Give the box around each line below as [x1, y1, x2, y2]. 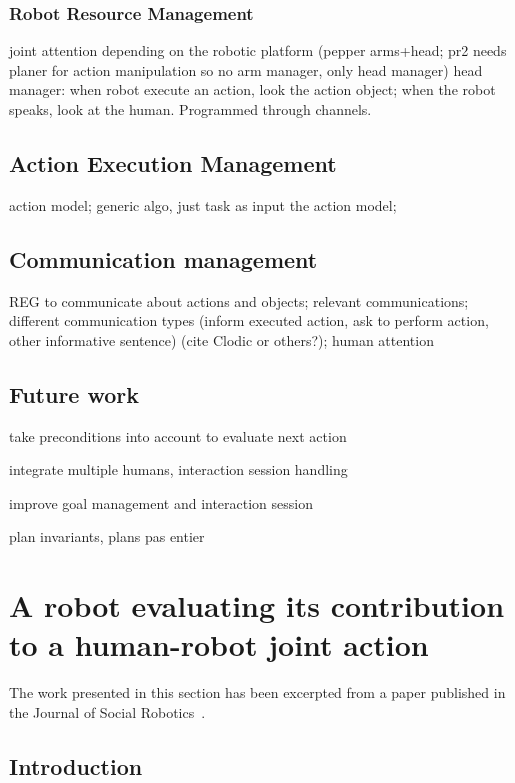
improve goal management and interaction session [9, 492, 314, 513]
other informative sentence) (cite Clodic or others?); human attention [9, 329, 434, 350]
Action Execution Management [9, 147, 337, 178]
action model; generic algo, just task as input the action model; [9, 194, 397, 215]
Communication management [9, 243, 318, 274]
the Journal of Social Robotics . [9, 701, 206, 722]
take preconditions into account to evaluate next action [9, 425, 347, 446]
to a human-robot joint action [9, 624, 429, 665]
